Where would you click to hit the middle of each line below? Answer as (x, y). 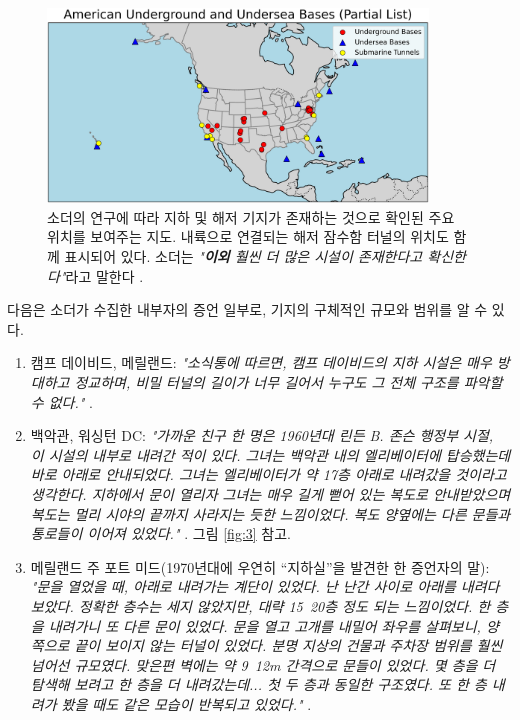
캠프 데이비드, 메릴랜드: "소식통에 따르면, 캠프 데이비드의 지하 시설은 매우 (261, 362)
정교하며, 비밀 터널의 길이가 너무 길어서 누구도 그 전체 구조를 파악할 (288, 382)
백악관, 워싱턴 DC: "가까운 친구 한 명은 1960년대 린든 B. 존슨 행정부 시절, (262, 435)
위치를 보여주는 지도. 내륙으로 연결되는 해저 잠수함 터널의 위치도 (248, 236)
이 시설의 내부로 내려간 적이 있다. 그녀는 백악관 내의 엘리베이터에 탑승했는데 (270, 454)
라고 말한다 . (104, 275)
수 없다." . (61, 401)
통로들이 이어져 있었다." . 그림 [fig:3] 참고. (160, 533)
